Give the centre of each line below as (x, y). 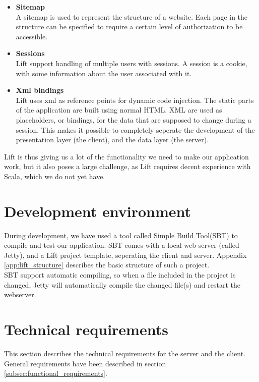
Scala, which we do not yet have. (55, 176)
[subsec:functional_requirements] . (56, 373)
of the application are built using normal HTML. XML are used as (119, 110)
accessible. (32, 36)
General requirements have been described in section (85, 363)
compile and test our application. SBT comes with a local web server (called (122, 245)
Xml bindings (40, 90)
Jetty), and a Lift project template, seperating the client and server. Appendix (125, 255)
